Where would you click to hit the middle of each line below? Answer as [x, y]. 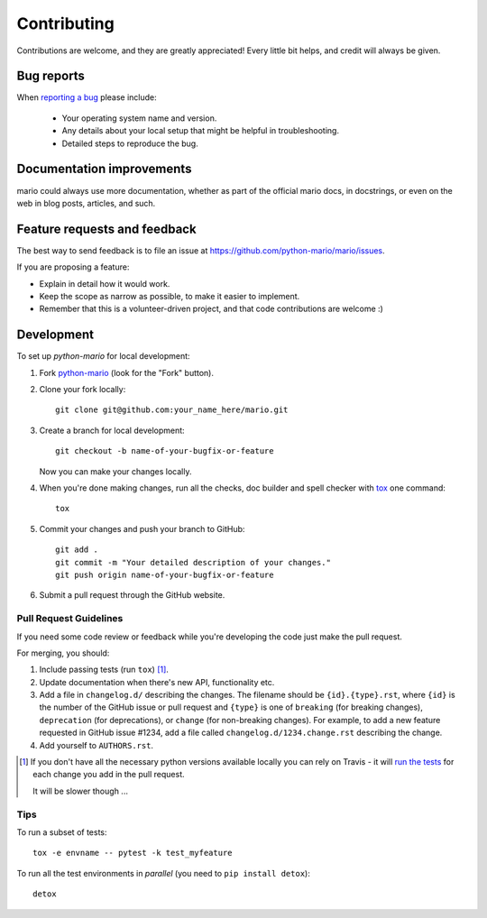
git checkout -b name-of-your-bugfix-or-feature [165, 451]
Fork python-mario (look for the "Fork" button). [126, 372]
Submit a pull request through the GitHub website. [132, 595]
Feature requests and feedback [107, 229]
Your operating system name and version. [139, 118]
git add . [77, 550]
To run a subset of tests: [62, 832]
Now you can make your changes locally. [115, 471]
